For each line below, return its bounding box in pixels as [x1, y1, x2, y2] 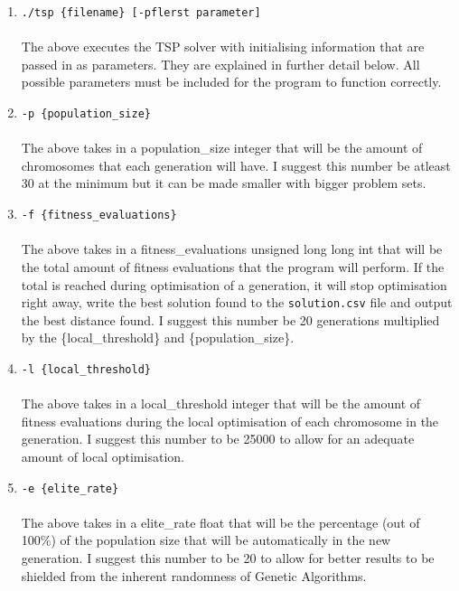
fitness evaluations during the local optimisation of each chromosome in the [21, 411, 439, 430]
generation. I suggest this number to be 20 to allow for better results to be [21, 549, 435, 567]
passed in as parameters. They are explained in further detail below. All [21, 54, 420, 73]
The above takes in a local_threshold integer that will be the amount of [21, 394, 421, 413]
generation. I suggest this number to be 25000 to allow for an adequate [21, 429, 415, 448]
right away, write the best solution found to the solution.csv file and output [21, 293, 453, 312]
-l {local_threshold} [21, 362, 151, 376]
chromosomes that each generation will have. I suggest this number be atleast [21, 155, 451, 174]
